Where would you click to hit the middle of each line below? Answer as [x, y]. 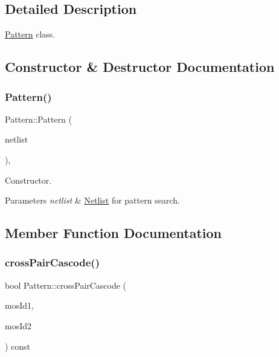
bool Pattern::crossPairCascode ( [66, 285]
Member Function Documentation [114, 233]
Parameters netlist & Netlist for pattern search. [92, 200]
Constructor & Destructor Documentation [140, 67]
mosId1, [19, 305]
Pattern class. [30, 34]
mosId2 [18, 325]
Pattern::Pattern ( [38, 119]
